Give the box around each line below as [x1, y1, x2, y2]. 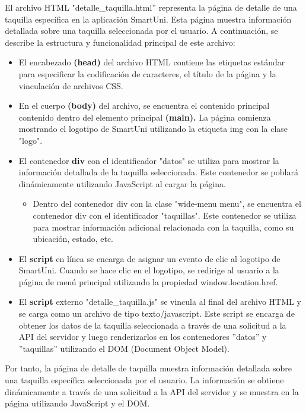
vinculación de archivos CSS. [18, 79, 123, 92]
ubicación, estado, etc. [33, 232, 114, 245]
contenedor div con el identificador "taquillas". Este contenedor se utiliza [33, 209, 297, 221]
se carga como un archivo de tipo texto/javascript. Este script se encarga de [18, 307, 295, 320]
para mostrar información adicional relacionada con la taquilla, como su [33, 220, 294, 233]
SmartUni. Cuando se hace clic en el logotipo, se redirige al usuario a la [18, 264, 279, 276]
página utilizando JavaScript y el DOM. [5, 397, 150, 409]
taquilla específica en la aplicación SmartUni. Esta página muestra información [5, 12, 292, 25]
